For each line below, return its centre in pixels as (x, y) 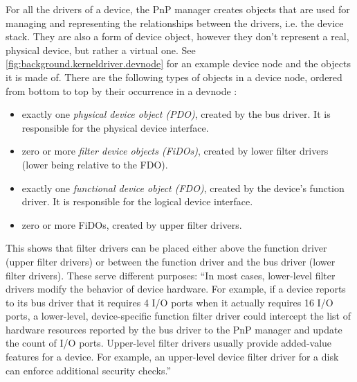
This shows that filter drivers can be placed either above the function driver (166, 248)
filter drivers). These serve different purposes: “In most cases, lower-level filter (171, 275)
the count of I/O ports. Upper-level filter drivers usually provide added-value (169, 343)
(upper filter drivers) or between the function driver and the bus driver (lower (171, 261)
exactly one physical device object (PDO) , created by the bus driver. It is (176, 114)
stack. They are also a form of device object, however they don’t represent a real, (177, 36)
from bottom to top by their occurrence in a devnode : (121, 90)
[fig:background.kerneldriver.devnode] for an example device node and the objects (178, 63)
